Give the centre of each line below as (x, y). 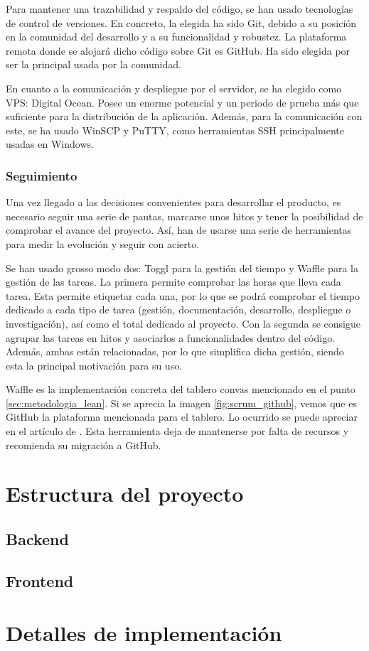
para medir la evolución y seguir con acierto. (103, 243)
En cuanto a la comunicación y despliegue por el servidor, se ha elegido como (174, 88)
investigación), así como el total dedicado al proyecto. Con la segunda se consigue (183, 323)
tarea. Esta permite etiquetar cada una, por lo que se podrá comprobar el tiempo (183, 295)
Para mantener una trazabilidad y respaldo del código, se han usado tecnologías (180, 9)
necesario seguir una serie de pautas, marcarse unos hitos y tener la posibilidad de (184, 216)
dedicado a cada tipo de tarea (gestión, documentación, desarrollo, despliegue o (178, 310)
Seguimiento (42, 175)
